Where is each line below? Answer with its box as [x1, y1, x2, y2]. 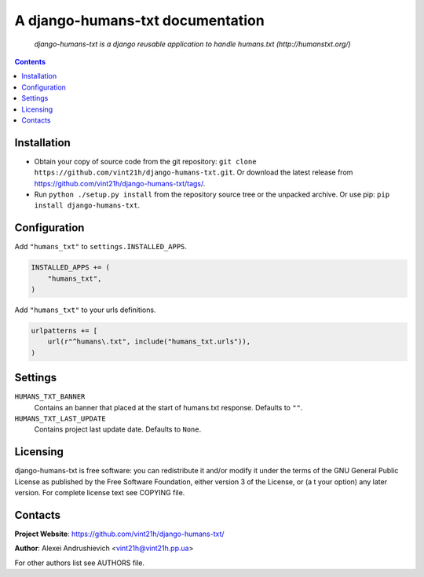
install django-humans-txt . [34, 200, 141, 210]
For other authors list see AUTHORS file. [14, 558, 145, 568]
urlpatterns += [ [31, 326, 98, 335]
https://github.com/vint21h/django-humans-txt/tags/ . [34, 178, 206, 188]
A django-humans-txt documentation [14, 12, 265, 29]
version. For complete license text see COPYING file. [14, 488, 185, 498]
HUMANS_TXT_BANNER [14, 392, 86, 401]
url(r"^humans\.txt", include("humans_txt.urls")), [47, 337, 251, 346]
